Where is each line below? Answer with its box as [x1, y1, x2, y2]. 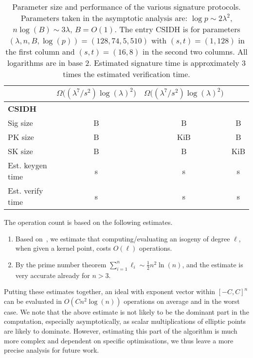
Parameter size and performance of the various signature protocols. [12, 1, 241, 12]
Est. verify [8, 185, 43, 196]
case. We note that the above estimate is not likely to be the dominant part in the [4, 306, 249, 317]
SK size [8, 145, 33, 157]
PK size [8, 131, 34, 142]
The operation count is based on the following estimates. [4, 217, 173, 227]
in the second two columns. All [143, 46, 248, 57]
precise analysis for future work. [4, 345, 99, 355]
